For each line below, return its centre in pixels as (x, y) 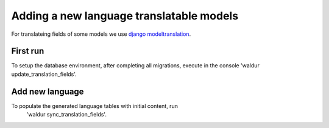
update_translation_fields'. (44, 74)
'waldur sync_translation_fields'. (66, 115)
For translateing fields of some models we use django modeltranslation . (101, 34)
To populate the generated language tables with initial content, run (94, 106)
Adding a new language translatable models (125, 16)
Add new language (48, 91)
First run (28, 51)
